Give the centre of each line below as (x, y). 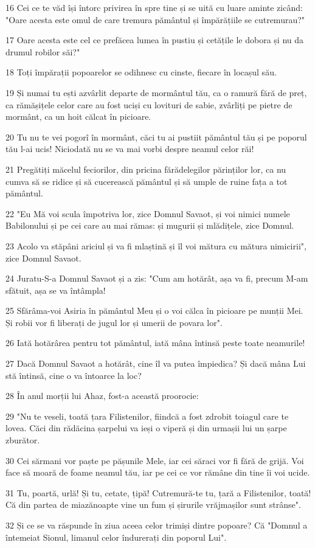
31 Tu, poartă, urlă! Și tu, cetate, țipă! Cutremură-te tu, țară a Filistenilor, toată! (158, 492)
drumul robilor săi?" (43, 51)
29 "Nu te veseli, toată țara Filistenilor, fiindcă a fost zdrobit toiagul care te (147, 416)
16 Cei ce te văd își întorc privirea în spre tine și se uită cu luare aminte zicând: (154, 7)
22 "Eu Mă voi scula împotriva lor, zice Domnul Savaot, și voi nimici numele (148, 213)
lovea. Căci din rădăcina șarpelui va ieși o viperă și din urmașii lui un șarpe (146, 428)
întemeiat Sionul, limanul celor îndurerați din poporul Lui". (116, 537)
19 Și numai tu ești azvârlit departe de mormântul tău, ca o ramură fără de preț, (156, 92)
